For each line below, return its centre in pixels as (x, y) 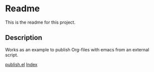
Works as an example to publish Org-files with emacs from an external (77, 49)
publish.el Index (21, 64)
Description (24, 38)
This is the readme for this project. (40, 22)
